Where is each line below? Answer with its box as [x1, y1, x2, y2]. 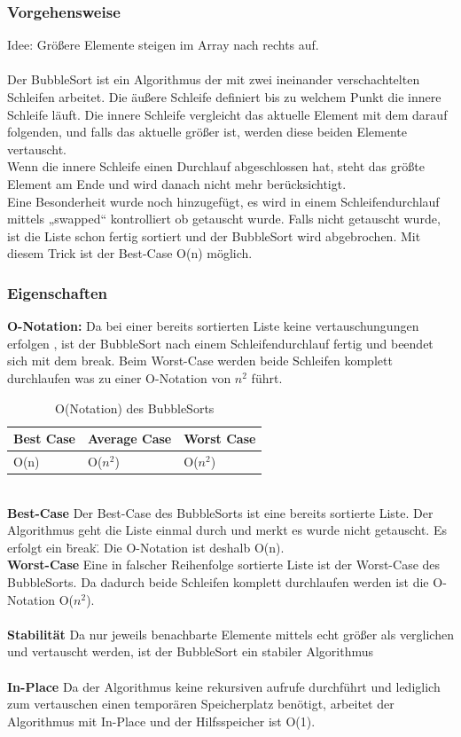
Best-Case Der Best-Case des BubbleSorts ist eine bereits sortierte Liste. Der [7, 503, 434, 521]
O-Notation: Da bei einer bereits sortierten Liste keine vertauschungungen [7, 317, 419, 335]
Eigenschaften [7, 281, 108, 303]
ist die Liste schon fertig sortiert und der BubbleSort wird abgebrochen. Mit [7, 226, 421, 245]
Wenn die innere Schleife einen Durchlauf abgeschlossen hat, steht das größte [7, 157, 425, 176]
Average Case [88, 429, 172, 448]
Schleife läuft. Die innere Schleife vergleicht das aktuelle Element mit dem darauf [7, 105, 448, 123]
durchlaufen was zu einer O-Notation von [7, 368, 231, 387]
